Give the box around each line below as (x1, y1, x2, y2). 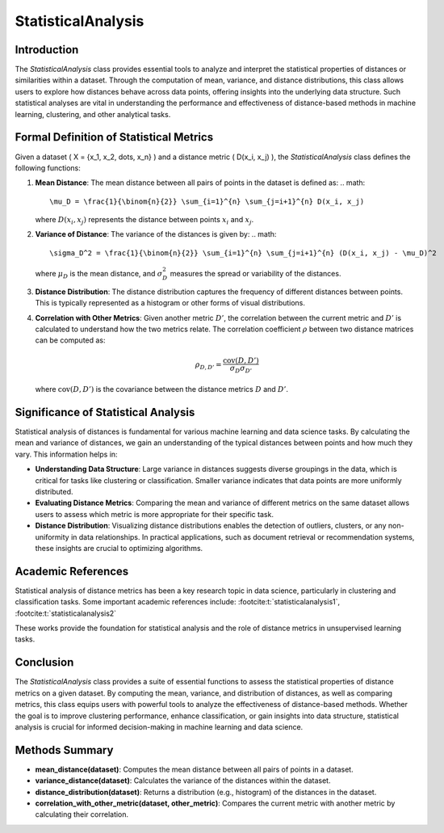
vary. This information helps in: (15, 449, 118, 459)
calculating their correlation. (35, 810, 129, 819)
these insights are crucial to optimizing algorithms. (35, 543, 203, 553)
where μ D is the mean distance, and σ (35, 269, 163, 280)
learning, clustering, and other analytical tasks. (15, 109, 171, 119)
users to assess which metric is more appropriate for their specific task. (35, 509, 274, 519)
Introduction (15, 43, 79, 57)
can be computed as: (35, 335, 106, 345)
